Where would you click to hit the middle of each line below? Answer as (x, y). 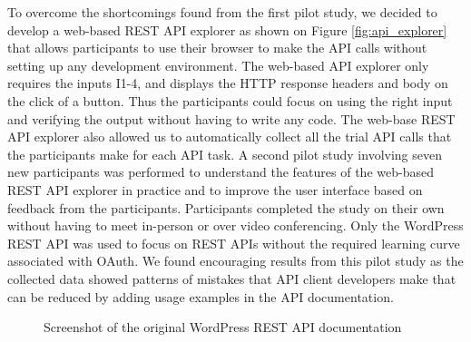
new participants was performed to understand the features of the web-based (221, 172)
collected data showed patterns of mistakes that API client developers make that (232, 278)
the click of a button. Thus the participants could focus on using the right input (230, 100)
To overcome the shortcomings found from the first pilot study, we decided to (222, 12)
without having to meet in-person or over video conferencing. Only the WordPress (235, 225)
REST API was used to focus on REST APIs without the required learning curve (234, 243)
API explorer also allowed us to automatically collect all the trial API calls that (230, 137)
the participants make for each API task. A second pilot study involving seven (225, 154)
